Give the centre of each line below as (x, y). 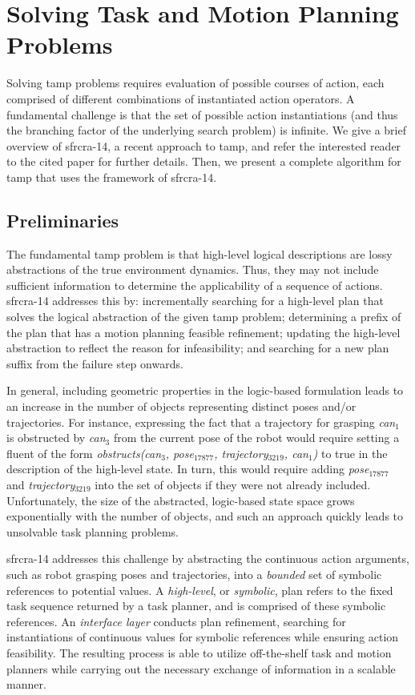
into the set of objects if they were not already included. (233, 484)
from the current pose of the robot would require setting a (256, 438)
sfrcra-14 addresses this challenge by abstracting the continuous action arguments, (208, 558)
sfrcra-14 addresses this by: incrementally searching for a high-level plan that (195, 301)
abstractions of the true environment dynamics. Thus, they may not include (193, 269)
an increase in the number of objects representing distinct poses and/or (181, 406)
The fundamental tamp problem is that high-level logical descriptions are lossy (199, 253)
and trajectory (41, 484)
